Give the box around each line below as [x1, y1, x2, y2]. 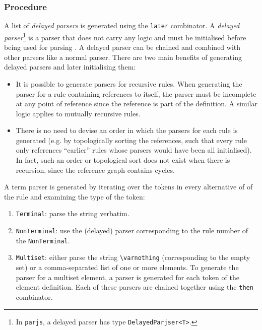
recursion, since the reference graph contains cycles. [16, 164, 175, 175]
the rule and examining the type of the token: [4, 191, 145, 202]
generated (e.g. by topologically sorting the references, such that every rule [16, 135, 247, 145]
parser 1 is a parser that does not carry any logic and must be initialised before [4, 30, 246, 42]
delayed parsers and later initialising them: [4, 61, 136, 72]
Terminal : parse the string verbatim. [16, 208, 129, 219]
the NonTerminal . [16, 235, 70, 245]
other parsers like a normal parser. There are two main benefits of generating [4, 51, 242, 62]
